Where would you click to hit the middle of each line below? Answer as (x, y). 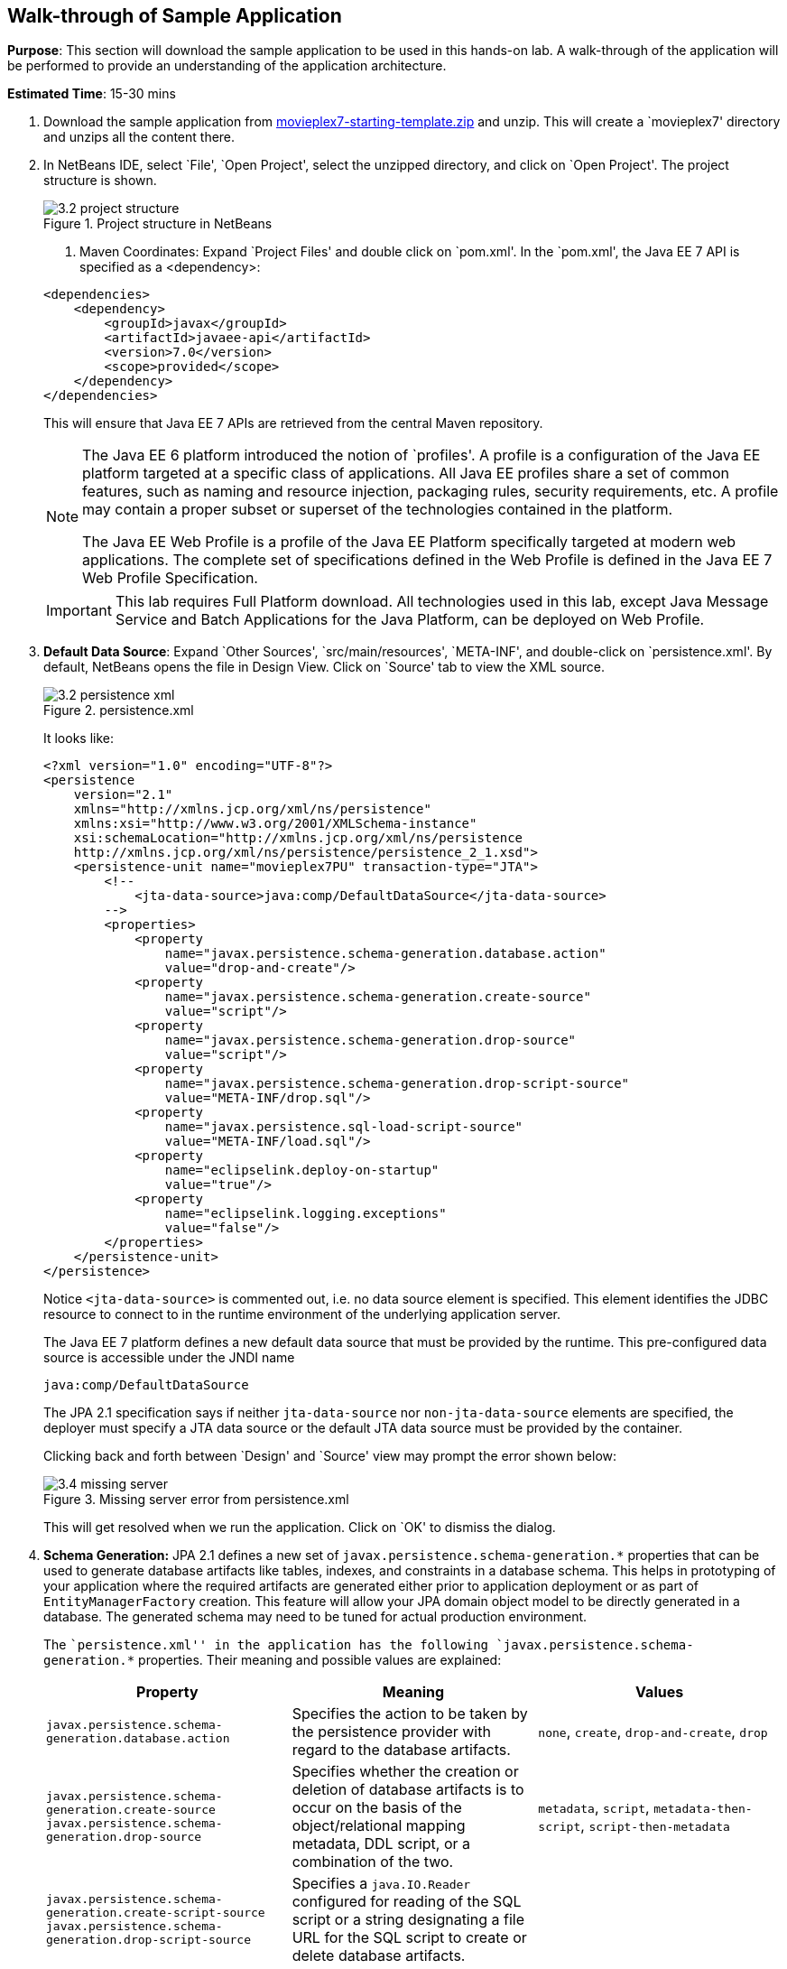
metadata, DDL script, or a (381, 1844)
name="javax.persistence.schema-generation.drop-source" (370, 1040)
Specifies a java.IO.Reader (381, 1884)
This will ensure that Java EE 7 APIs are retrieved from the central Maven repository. (293, 423)
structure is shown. (100, 181)
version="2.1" (123, 795)
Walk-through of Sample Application (175, 16)
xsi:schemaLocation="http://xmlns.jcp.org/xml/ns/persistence (298, 838)
